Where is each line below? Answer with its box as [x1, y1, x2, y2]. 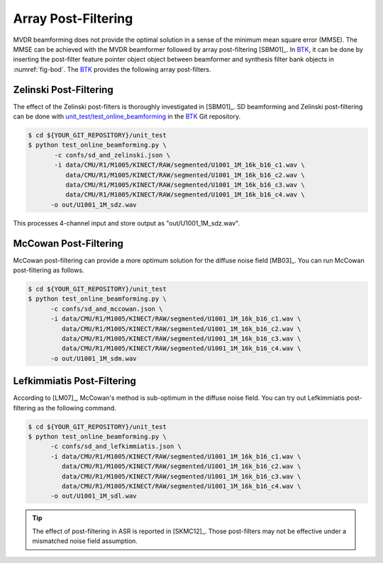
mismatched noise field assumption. [32, 537, 138, 545]
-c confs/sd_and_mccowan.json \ [50, 305, 163, 313]
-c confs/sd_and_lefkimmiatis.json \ [50, 442, 182, 450]
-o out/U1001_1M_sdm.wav [50, 355, 138, 362]
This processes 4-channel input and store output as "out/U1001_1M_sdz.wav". [13, 218, 240, 227]
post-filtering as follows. [13, 266, 84, 274]
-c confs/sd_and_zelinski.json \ [54, 151, 170, 159]
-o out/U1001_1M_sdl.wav [50, 492, 138, 500]
